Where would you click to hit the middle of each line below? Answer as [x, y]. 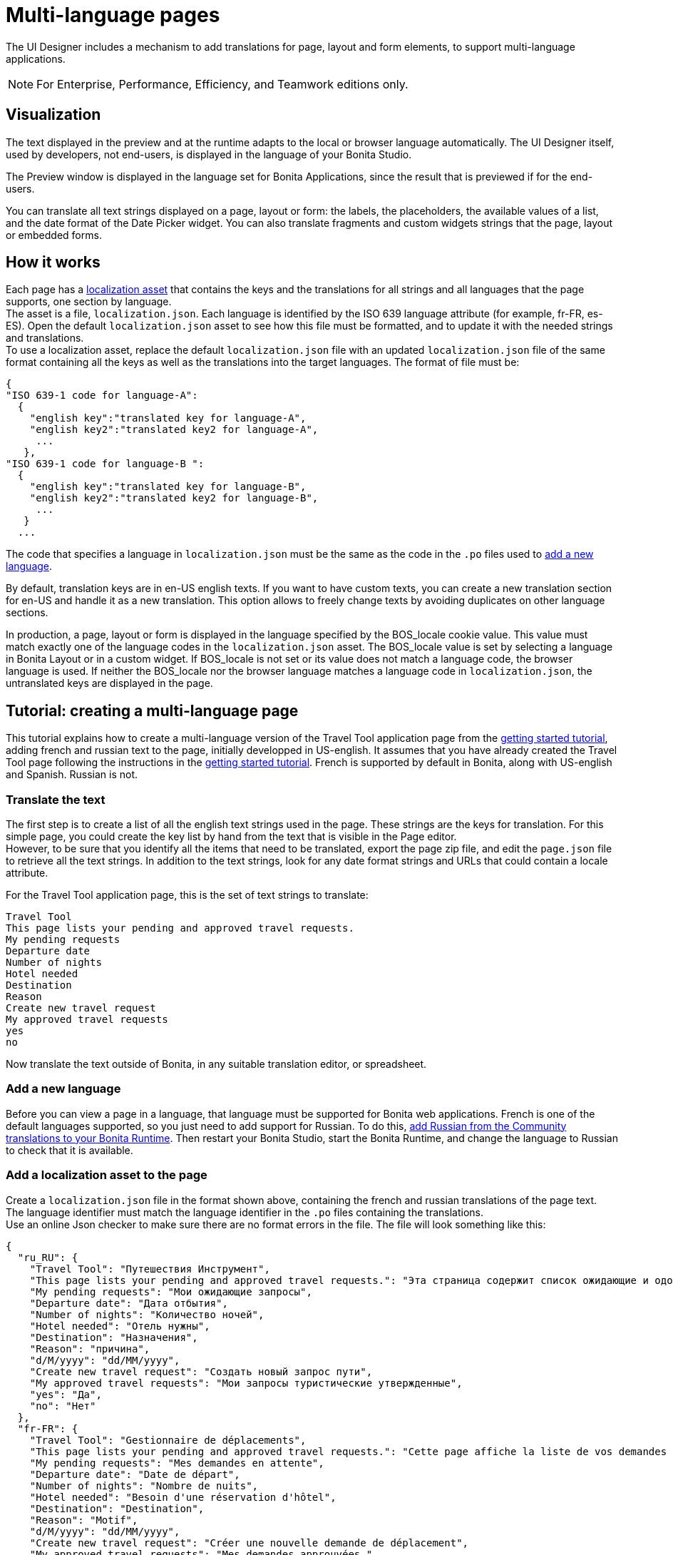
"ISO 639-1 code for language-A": [102, 396]
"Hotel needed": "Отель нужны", [120, 1326]
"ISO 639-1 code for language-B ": [105, 464]
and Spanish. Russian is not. [72, 775]
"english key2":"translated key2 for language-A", [174, 430]
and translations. [45, 338]
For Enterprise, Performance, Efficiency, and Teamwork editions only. [222, 84]
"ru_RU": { [48, 1257]
